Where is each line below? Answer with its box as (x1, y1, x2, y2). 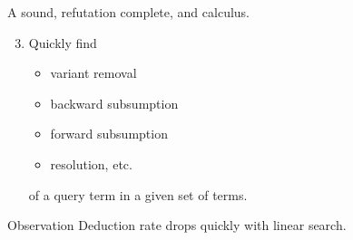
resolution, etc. (50, 154, 132, 173)
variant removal (50, 63, 137, 82)
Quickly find (28, 33, 97, 52)
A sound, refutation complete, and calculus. (7, 3, 250, 21)
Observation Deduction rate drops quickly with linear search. (7, 216, 347, 235)
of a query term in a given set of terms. (28, 185, 248, 204)
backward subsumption (50, 93, 179, 112)
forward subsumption (50, 124, 168, 143)
